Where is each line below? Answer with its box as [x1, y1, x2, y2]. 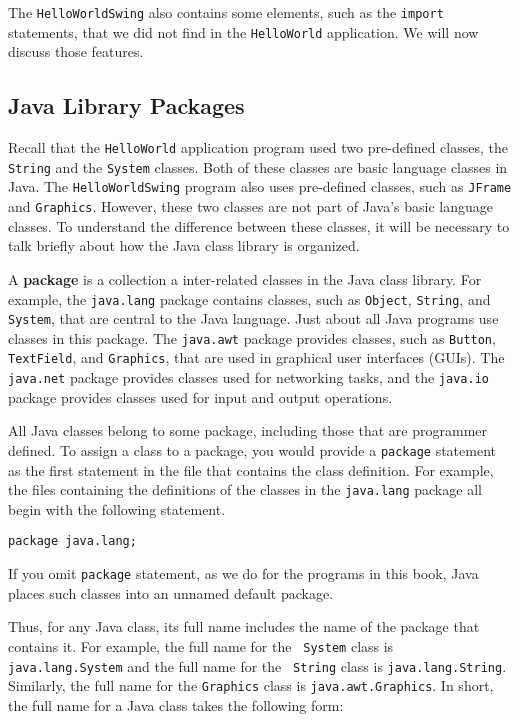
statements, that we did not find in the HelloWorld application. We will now [8, 21, 479, 42]
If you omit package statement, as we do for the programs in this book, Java [8, 563, 479, 584]
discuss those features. [8, 41, 144, 62]
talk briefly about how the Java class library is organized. [8, 235, 360, 256]
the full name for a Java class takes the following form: [8, 694, 344, 715]
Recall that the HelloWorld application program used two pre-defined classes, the [8, 137, 508, 158]
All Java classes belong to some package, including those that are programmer [8, 420, 488, 441]
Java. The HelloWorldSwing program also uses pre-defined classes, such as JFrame [8, 176, 512, 197]
